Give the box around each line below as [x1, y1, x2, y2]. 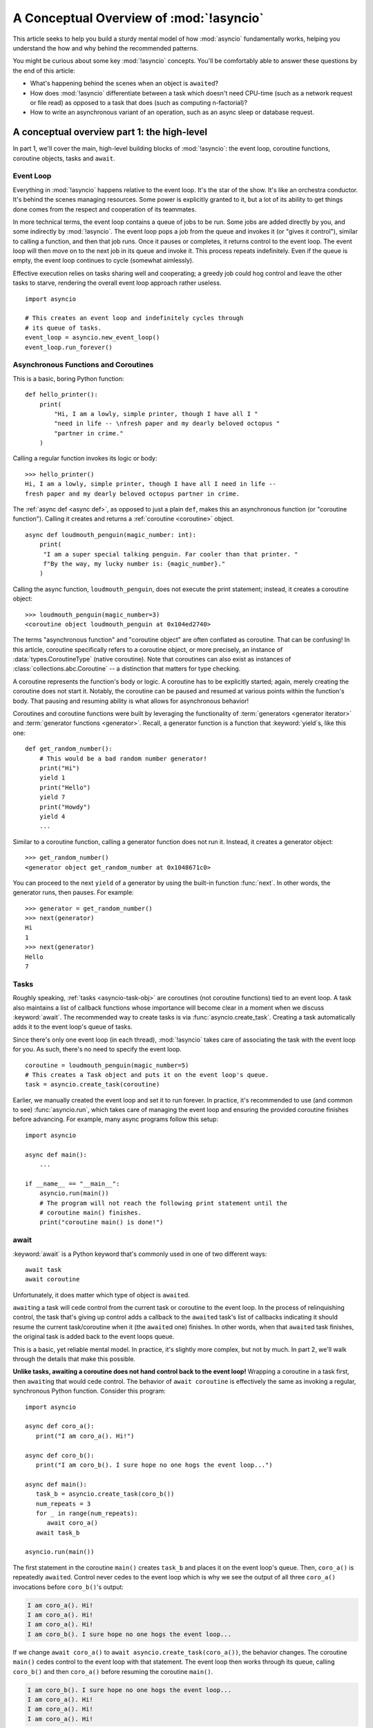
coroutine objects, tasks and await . [12, 154, 115, 162]
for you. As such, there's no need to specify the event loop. [12, 1045, 182, 1053]
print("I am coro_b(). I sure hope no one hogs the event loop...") [35, 1461, 273, 1469]
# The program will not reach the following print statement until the [39, 1199, 287, 1207]
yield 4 [39, 812, 66, 820]
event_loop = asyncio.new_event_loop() [25, 334, 160, 341]
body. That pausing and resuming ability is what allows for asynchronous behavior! [12, 697, 249, 705]
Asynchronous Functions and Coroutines [12, 360, 154, 370]
